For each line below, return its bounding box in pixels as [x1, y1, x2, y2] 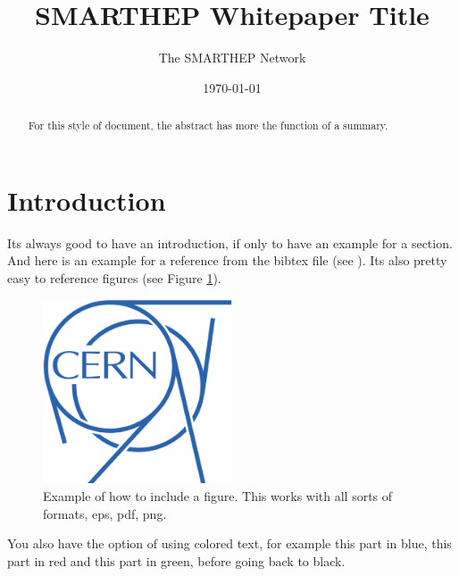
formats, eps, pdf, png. [43, 504, 167, 522]
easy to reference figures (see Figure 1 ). [7, 268, 221, 287]
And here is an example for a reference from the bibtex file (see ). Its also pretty [7, 251, 447, 270]
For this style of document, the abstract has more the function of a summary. [28, 118, 388, 133]
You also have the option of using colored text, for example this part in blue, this [7, 534, 452, 553]
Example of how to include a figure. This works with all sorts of [43, 487, 393, 505]
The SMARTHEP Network [158, 48, 306, 67]
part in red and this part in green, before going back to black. [7, 551, 346, 570]
